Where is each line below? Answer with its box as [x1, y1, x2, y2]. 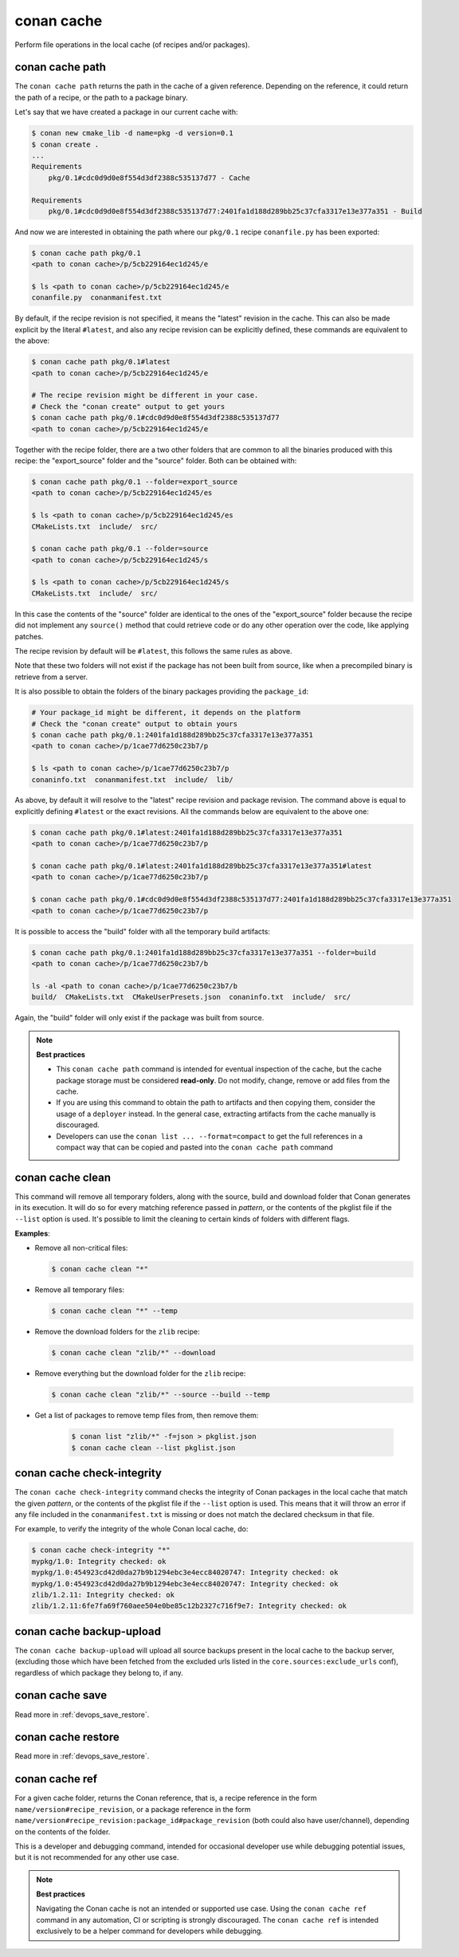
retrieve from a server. [14, 672, 88, 682]
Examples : [14, 1228, 51, 1239]
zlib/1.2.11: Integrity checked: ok [31, 1590, 175, 1599]
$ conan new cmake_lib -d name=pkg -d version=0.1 [31, 128, 234, 138]
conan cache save [14, 1688, 108, 1702]
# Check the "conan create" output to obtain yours [31, 719, 238, 729]
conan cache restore [14, 1731, 120, 1744]
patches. [14, 631, 44, 641]
